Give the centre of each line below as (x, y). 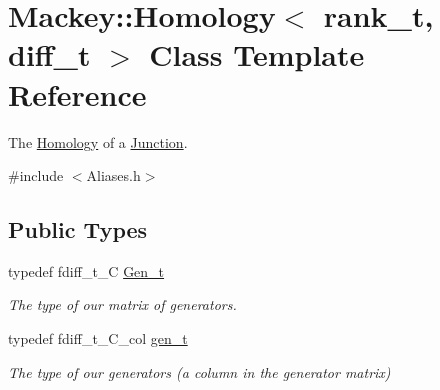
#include (36, 175)
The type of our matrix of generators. (122, 304)
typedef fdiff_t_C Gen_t (86, 270)
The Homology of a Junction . (98, 141)
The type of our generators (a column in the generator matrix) (199, 371)
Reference (77, 93)
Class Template (257, 54)
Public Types (78, 229)
